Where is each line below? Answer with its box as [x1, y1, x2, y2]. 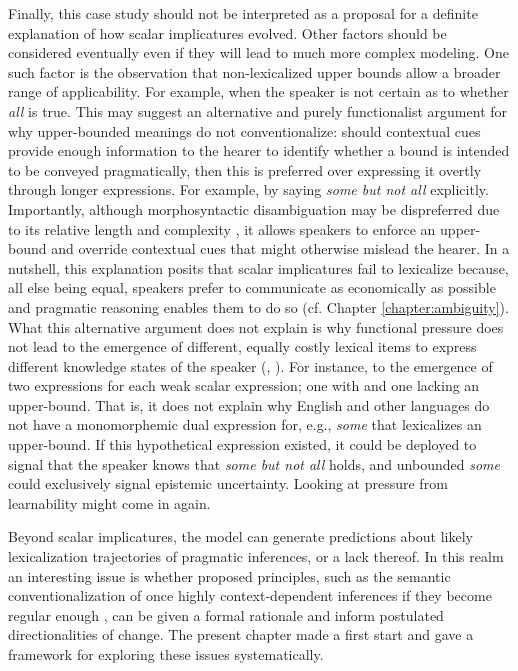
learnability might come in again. [8, 492, 211, 513]
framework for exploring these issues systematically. [8, 644, 324, 664]
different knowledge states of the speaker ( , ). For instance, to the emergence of [8, 355, 493, 376]
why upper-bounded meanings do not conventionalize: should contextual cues [8, 120, 481, 141]
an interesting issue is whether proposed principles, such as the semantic [8, 565, 451, 586]
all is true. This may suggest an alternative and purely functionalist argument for [8, 100, 508, 121]
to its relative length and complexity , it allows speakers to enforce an [8, 218, 436, 239]
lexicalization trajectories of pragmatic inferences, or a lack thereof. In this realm [8, 546, 504, 567]
